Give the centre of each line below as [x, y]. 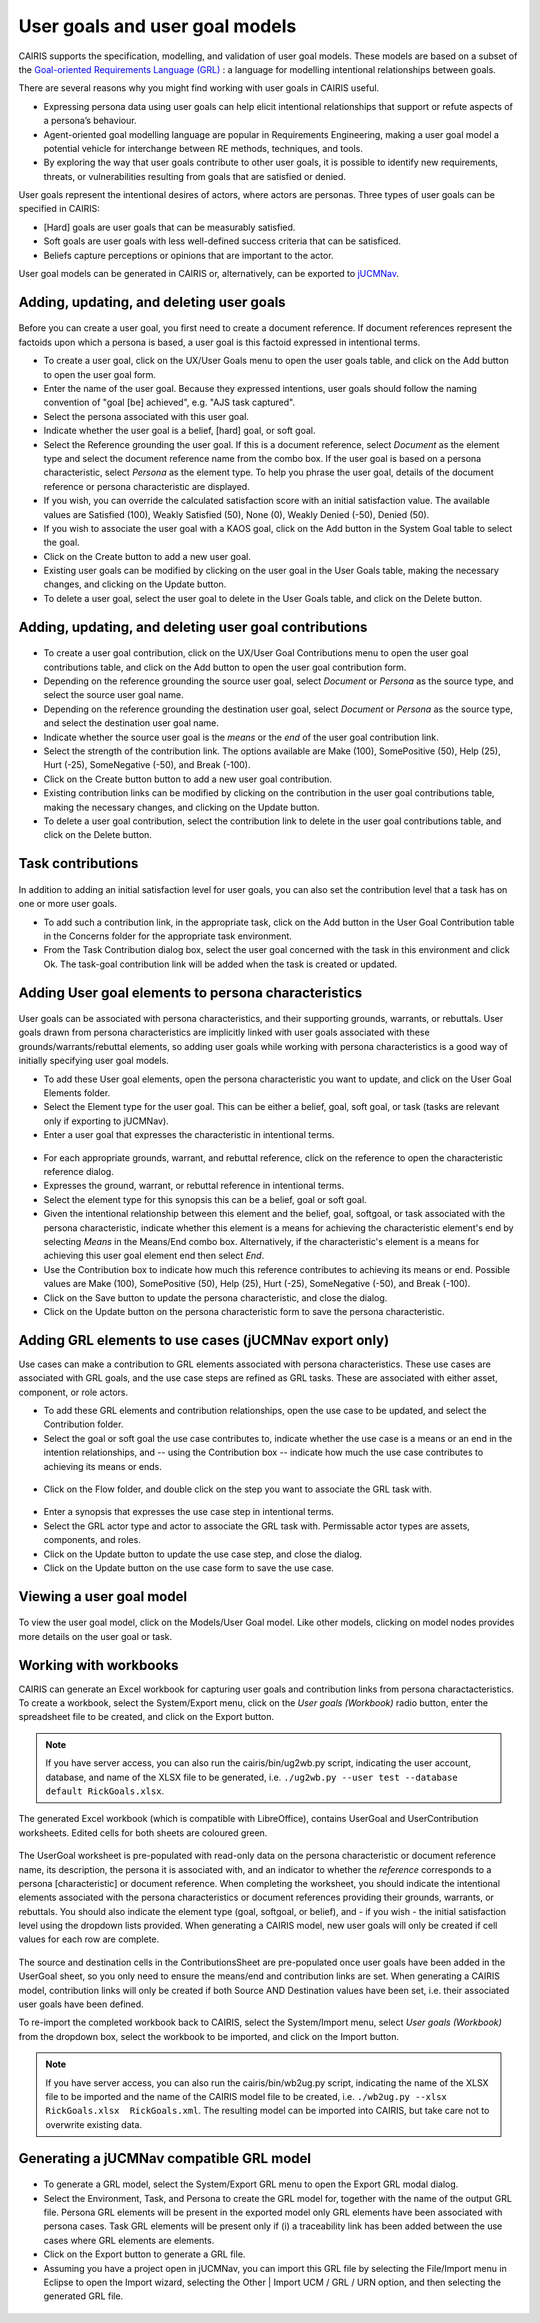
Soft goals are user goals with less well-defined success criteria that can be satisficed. [222, 241]
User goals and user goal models [157, 26]
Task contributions [78, 863]
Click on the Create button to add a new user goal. [147, 556]
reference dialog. [78, 1171]
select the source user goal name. [113, 695]
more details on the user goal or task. [95, 1636]
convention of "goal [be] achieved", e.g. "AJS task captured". [169, 402]
